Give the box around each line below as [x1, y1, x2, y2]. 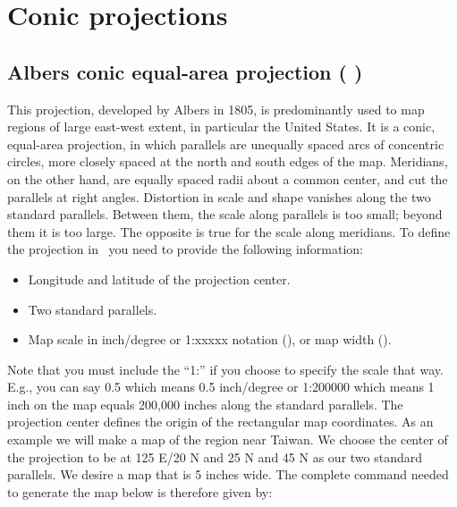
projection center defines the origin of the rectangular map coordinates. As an [7, 412, 434, 431]
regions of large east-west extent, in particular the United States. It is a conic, [7, 117, 436, 136]
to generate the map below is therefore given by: [7, 482, 273, 501]
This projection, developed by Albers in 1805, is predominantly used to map [7, 99, 425, 118]
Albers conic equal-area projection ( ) [7, 57, 363, 85]
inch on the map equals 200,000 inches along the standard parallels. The [7, 394, 403, 413]
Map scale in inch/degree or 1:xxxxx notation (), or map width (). [28, 330, 392, 349]
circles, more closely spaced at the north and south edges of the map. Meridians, [7, 152, 448, 171]
